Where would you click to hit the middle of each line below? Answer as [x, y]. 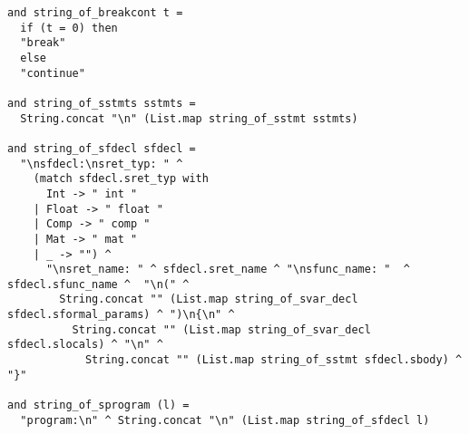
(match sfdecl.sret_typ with [121, 179]
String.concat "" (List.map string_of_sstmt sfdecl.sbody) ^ [274, 360]
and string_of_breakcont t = [95, 13]
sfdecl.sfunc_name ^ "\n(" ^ [98, 284]
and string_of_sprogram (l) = [98, 405]
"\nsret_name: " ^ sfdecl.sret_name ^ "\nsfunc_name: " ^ [228, 270]
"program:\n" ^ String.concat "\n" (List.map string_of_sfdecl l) [225, 420]
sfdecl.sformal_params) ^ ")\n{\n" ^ [121, 315]
